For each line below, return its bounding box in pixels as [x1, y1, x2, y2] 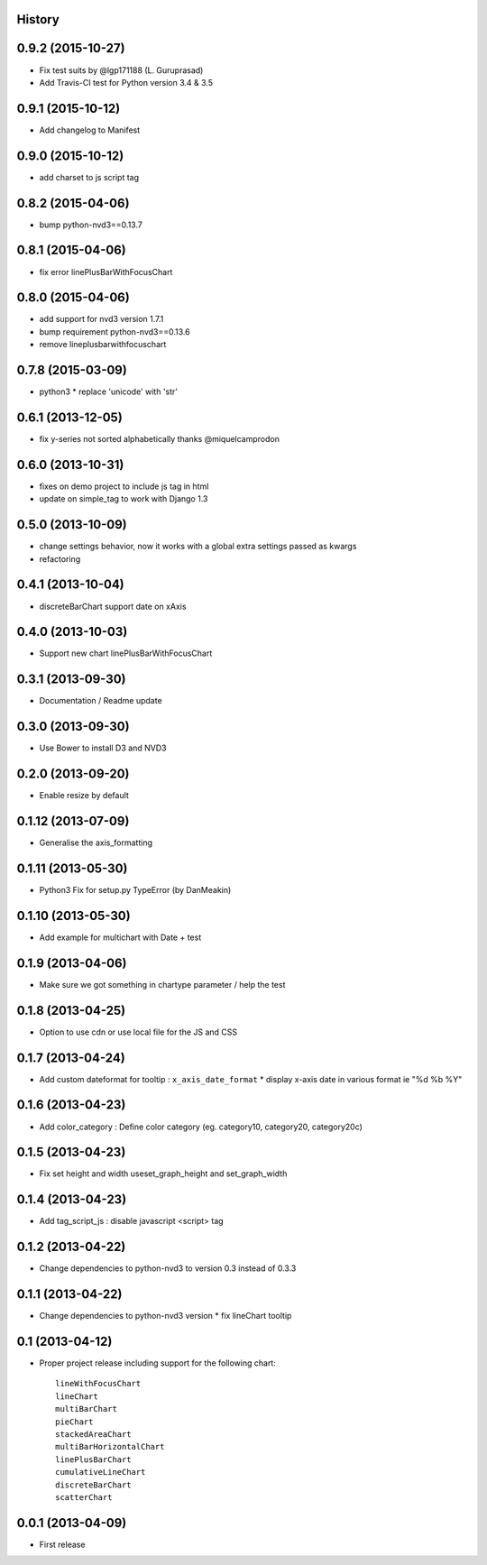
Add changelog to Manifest [39, 124, 141, 135]
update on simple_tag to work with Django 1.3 [39, 493, 208, 504]
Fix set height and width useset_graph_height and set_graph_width [39, 1168, 288, 1179]
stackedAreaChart [55, 1430, 132, 1439]
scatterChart [55, 1492, 113, 1502]
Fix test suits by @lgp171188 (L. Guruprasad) [39, 64, 204, 76]
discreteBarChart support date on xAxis [39, 601, 187, 612]
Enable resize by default [39, 790, 130, 801]
